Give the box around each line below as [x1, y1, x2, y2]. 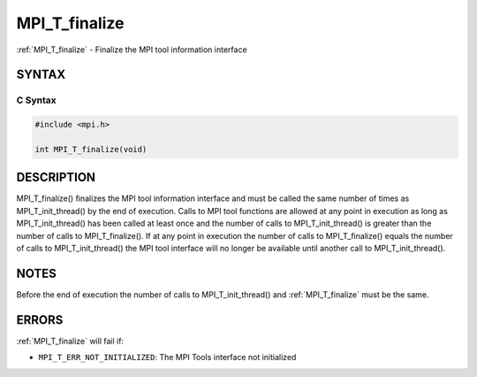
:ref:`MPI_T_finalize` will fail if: [16, 335, 124, 346]
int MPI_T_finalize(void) [34, 144, 148, 154]
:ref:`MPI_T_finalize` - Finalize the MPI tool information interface [16, 44, 247, 55]
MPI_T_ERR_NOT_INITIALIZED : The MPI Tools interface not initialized [38, 352, 297, 363]
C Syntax [16, 94, 57, 106]
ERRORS [16, 312, 64, 327]
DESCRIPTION [16, 170, 96, 185]
